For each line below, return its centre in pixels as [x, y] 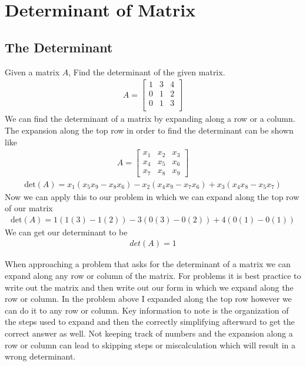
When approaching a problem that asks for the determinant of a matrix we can [148, 264]
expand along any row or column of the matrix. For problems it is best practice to [153, 276]
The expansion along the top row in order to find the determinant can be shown [149, 130]
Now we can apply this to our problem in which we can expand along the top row [152, 196]
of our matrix [29, 208]
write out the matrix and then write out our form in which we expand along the [149, 287]
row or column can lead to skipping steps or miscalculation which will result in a [150, 345]
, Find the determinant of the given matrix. [147, 71]
